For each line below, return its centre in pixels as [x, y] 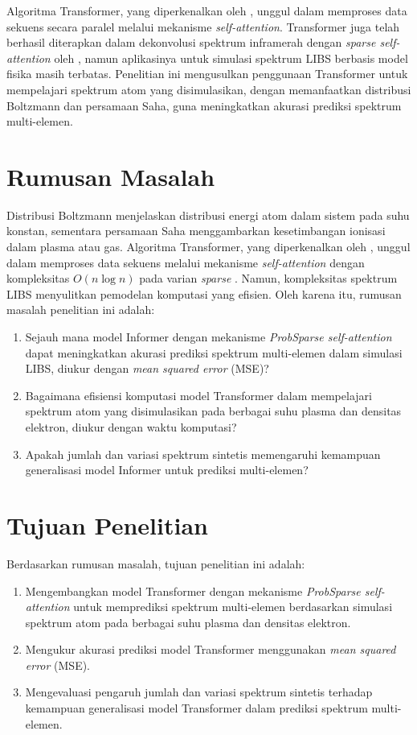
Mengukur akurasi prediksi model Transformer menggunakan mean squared [211, 649]
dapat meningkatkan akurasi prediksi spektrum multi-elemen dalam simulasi [214, 352]
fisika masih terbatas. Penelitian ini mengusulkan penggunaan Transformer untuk [207, 74]
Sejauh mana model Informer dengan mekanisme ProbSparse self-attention [208, 337]
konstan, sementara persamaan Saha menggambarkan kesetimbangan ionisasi [196, 231]
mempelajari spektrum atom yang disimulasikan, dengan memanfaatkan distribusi [209, 89]
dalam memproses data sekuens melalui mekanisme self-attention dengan [186, 262]
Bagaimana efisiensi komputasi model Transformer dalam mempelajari [198, 395]
